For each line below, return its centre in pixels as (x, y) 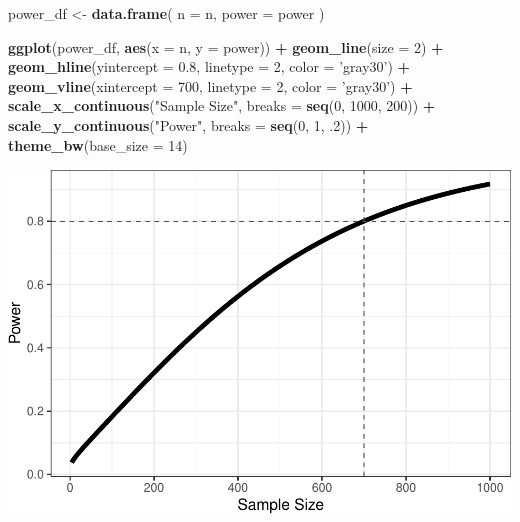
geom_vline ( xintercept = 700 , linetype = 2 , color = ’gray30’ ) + (210, 85)
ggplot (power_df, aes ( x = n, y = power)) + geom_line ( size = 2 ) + (226, 46)
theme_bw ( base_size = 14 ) (98, 144)
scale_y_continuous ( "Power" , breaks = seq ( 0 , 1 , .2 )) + (188, 124)
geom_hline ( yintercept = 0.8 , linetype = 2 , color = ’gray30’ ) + (209, 66)
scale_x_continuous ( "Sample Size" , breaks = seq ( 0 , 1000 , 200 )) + (222, 105)
